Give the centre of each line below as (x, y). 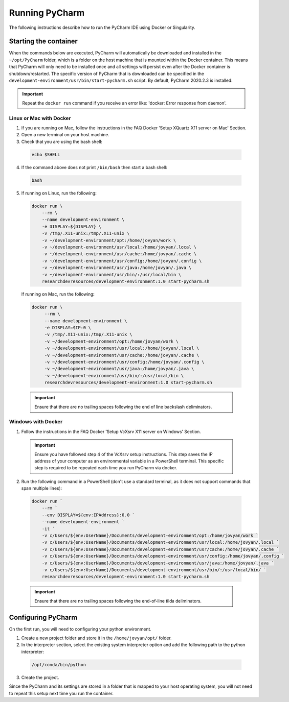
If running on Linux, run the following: (59, 193)
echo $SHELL (46, 155)
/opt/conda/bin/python (59, 665)
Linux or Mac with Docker (40, 118)
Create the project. (40, 677)
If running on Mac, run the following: (58, 294)
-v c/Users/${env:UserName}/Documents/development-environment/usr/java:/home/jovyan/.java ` (158, 563)
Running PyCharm (47, 13)
